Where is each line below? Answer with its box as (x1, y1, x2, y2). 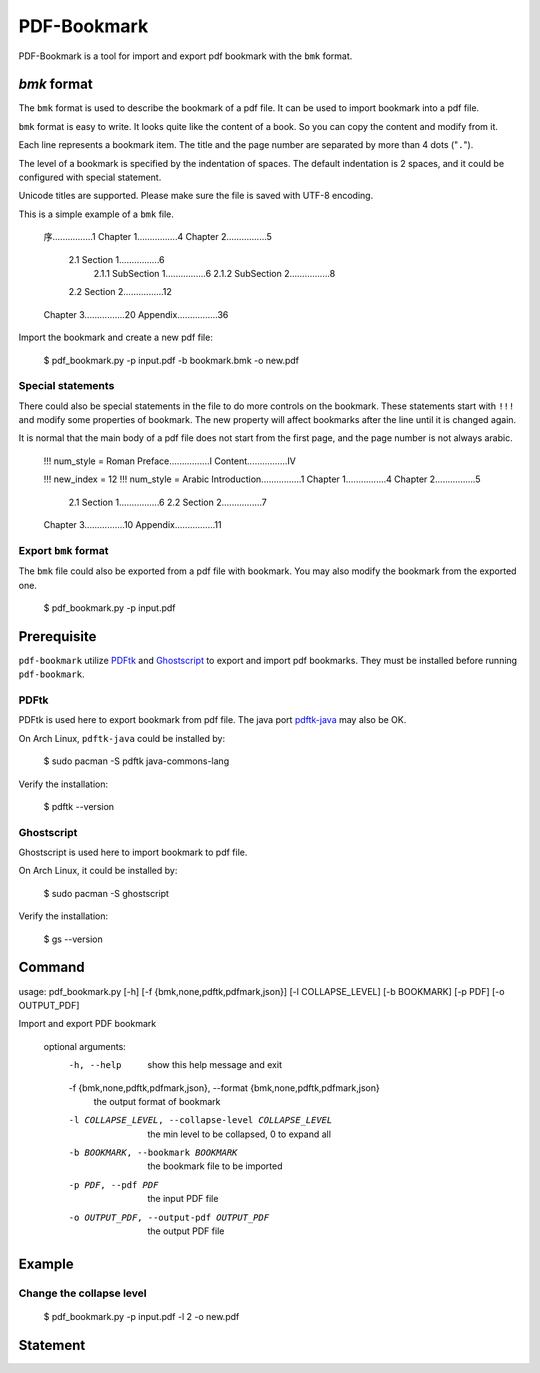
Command (18, 959, 85, 976)
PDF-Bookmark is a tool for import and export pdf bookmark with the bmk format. (18, 50, 353, 62)
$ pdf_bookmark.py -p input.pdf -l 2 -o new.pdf (43, 1310, 240, 1322)
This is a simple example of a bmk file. (18, 208, 175, 220)
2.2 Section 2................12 (68, 286, 172, 298)
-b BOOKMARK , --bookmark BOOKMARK (68, 1147, 238, 1159)
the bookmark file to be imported (147, 1160, 284, 1172)
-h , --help (68, 1060, 122, 1071)
